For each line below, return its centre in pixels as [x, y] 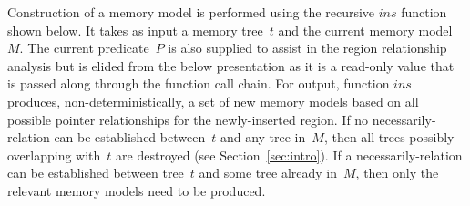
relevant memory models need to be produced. [137, 190]
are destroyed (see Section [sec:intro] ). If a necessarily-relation [289, 154]
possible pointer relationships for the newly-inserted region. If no [188, 119]
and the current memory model [365, 30]
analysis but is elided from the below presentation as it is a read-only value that [231, 65]
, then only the [397, 173]
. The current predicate [84, 48]
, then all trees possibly [389, 137]
